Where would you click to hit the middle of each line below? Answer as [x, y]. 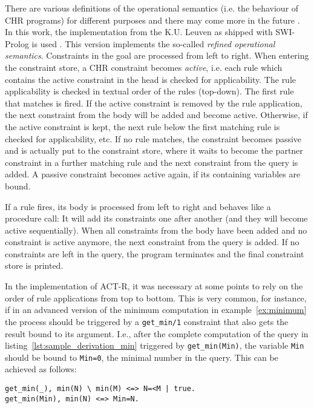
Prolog [17, 43]
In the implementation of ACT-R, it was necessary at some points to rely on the [154, 286]
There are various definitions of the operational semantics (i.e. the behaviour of [152, 8]
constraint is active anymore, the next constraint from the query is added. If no [152, 242]
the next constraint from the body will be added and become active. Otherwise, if [156, 115]
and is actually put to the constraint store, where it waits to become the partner [154, 150]
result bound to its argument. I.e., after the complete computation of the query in [157, 333]
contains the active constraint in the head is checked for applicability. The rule [151, 79]
